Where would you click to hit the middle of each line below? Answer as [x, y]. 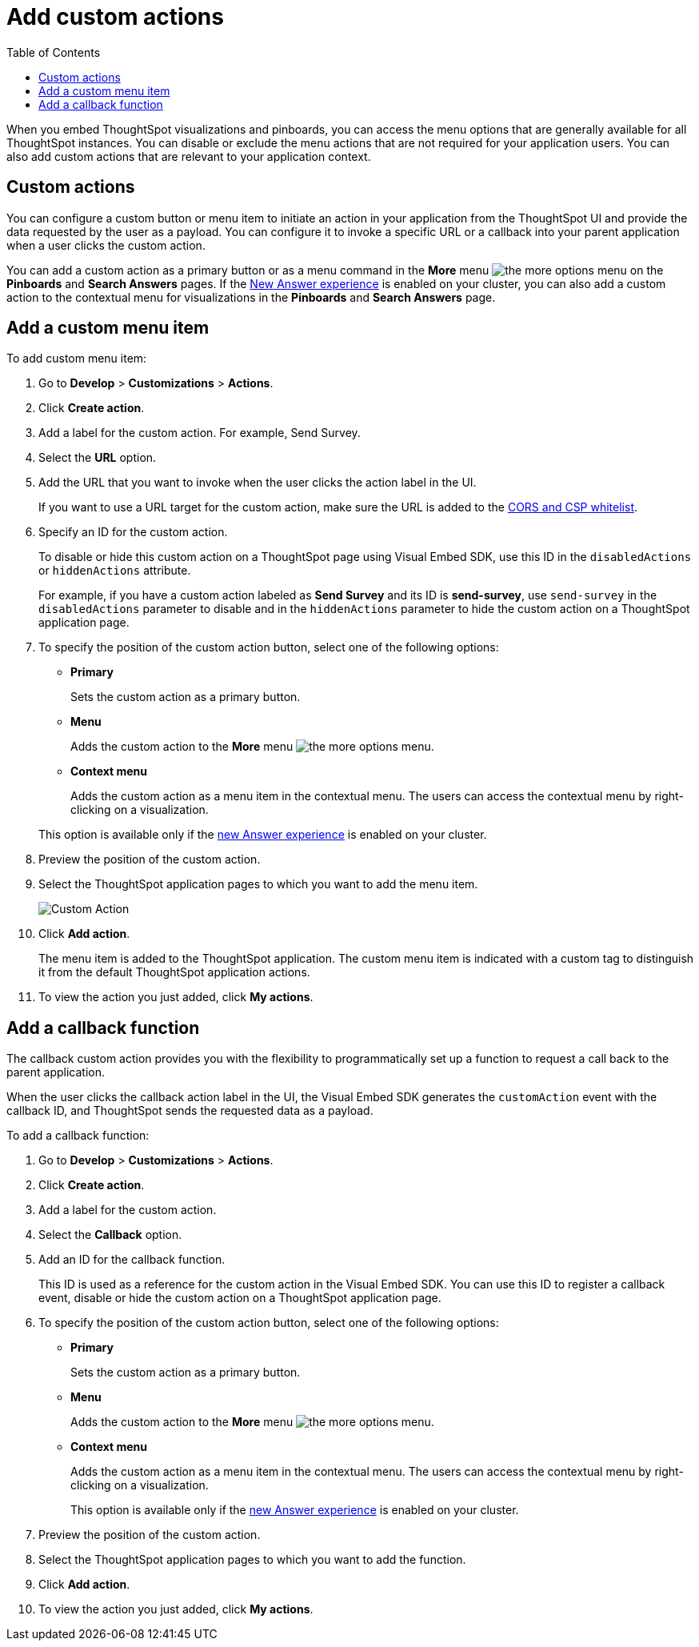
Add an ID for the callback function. [132, 1260]
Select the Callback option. [110, 1235]
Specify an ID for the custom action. [133, 532]
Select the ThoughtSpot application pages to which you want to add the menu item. [258, 884]
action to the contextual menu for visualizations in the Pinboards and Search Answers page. [251, 297]
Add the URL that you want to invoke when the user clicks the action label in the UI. [258, 483]
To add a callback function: [78, 1136]
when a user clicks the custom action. [106, 245]
